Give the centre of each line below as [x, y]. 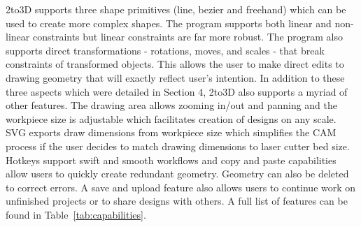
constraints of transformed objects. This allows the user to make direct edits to [175, 64]
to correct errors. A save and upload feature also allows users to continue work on [181, 187]
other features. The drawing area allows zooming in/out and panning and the [172, 105]
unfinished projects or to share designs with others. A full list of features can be [177, 201]
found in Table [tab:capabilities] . [76, 214]
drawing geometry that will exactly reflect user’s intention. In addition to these [175, 77]
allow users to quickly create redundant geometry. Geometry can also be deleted [177, 174]
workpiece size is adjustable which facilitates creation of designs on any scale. [171, 118]
